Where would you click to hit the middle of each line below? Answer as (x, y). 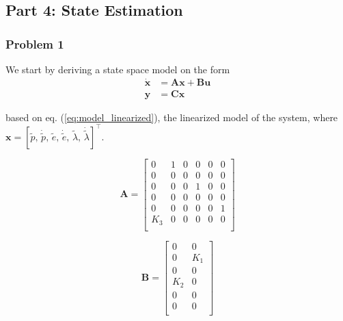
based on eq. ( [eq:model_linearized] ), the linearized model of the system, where (172, 117)
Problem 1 (35, 43)
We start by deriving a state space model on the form (118, 69)
